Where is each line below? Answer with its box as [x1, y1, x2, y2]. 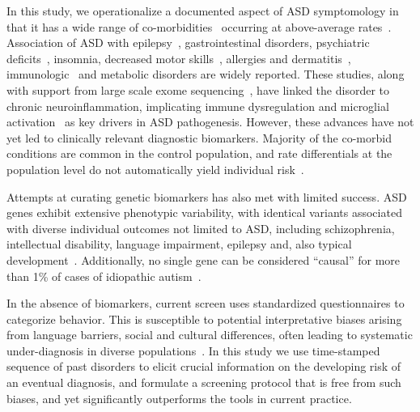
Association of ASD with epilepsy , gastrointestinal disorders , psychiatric [6, 34, 370, 51]
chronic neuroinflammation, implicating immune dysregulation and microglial [6, 97, 389, 114]
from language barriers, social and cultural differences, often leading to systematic [6, 326, 413, 343]
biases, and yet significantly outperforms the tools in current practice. [6, 389, 352, 406]
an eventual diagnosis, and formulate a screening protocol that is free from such [6, 374, 401, 391]
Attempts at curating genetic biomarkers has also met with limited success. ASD [6, 188, 407, 205]
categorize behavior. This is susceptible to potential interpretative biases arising [6, 310, 402, 327]
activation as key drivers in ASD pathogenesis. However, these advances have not [6, 113, 414, 130]
